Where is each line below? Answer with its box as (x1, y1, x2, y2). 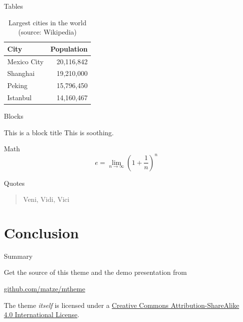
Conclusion (4, 222, 79, 242)
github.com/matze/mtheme (4, 284, 86, 294)
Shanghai (7, 68, 35, 78)
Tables (4, 1, 23, 11)
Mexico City (7, 56, 44, 66)
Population (50, 43, 88, 54)
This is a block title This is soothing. (4, 127, 114, 137)
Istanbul (7, 92, 32, 103)
